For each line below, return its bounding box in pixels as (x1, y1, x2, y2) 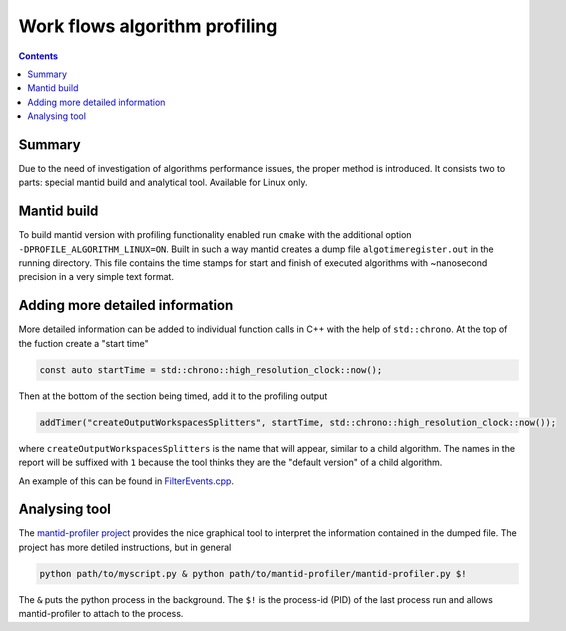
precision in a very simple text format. (18, 271, 175, 283)
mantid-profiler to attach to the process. (18, 608, 184, 620)
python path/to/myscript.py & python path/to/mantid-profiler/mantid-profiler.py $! (39, 568, 467, 579)
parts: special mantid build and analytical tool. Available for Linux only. (18, 176, 308, 189)
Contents (18, 50, 59, 62)
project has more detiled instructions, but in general (18, 541, 232, 553)
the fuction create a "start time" (18, 337, 149, 349)
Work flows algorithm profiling (18, 15, 278, 37)
